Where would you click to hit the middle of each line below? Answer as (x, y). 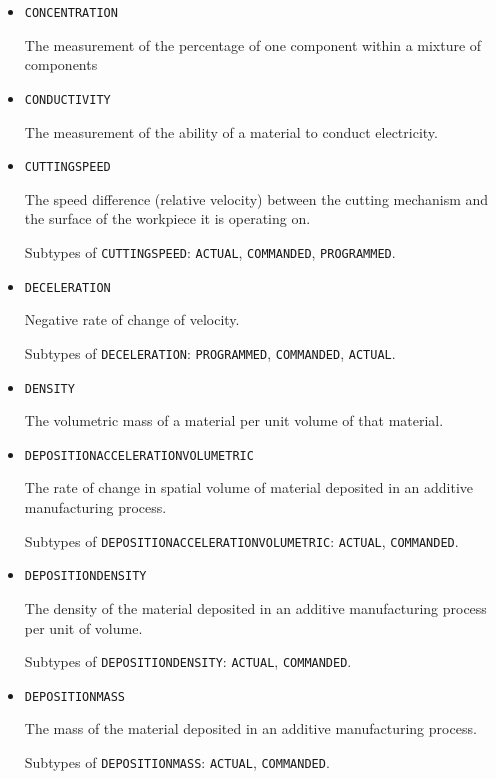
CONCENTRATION (71, 13)
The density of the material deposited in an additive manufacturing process (255, 607)
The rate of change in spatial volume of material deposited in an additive (249, 487)
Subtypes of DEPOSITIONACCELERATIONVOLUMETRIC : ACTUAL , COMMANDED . (241, 540)
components (61, 64)
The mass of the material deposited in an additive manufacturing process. (250, 728)
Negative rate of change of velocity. (132, 319)
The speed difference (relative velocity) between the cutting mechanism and (256, 198)
